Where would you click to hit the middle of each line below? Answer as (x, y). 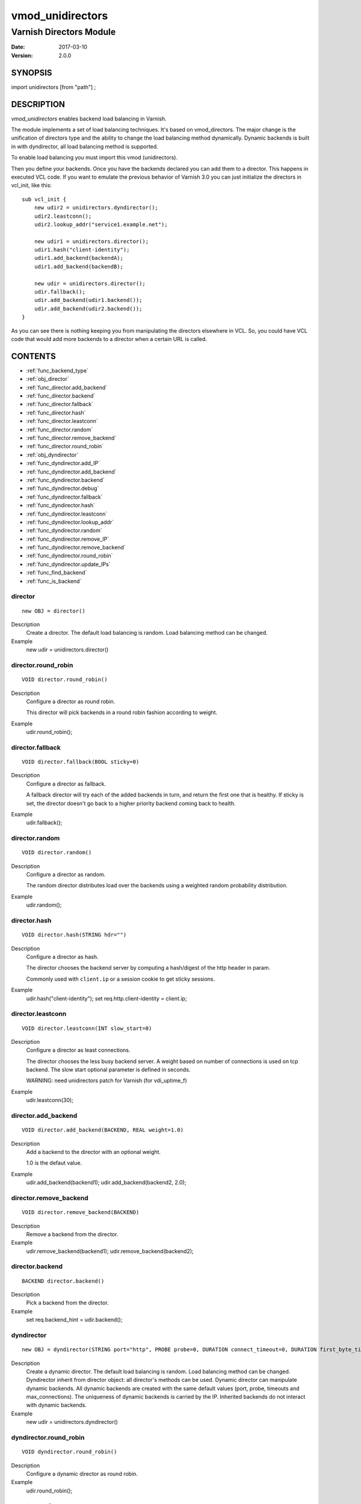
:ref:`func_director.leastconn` (62, 421)
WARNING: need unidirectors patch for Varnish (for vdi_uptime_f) (107, 1080)
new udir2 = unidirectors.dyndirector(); (96, 208)
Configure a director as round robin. (71, 701)
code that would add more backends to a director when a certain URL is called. (109, 339)
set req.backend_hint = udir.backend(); (74, 1320)
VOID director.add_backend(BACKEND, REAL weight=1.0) (103, 1130)
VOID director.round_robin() (65, 680)
